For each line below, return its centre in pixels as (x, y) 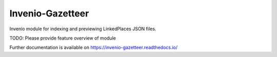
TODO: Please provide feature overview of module (63, 38)
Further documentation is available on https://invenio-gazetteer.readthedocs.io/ (94, 47)
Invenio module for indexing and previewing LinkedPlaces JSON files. (83, 29)
